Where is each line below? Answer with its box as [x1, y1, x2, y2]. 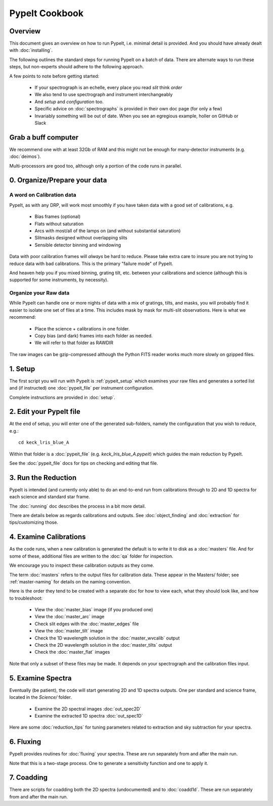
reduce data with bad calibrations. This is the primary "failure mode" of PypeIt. [9, 261, 173, 267]
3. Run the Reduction [9, 473, 77, 482]
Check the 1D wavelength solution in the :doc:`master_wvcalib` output [34, 635, 180, 641]
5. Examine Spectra [9, 673, 72, 683]
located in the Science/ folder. [9, 694, 72, 700]
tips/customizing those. [9, 519, 58, 526]
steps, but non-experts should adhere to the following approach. [9, 64, 144, 70]
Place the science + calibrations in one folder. [34, 325, 130, 331]
